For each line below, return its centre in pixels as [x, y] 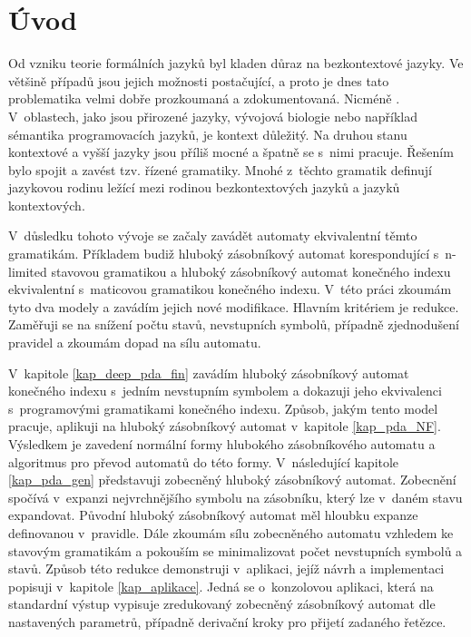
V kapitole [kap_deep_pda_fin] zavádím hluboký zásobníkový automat [209, 372]
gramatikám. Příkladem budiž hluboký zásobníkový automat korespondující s [224, 254]
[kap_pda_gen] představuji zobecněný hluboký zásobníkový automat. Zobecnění [232, 480]
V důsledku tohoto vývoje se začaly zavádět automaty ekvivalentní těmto [213, 235]
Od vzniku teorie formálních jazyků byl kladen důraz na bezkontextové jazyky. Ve [236, 63]
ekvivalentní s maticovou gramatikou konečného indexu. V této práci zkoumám [230, 289]
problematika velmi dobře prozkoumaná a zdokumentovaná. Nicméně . [204, 98]
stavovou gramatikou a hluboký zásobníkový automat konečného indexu [251, 271]
